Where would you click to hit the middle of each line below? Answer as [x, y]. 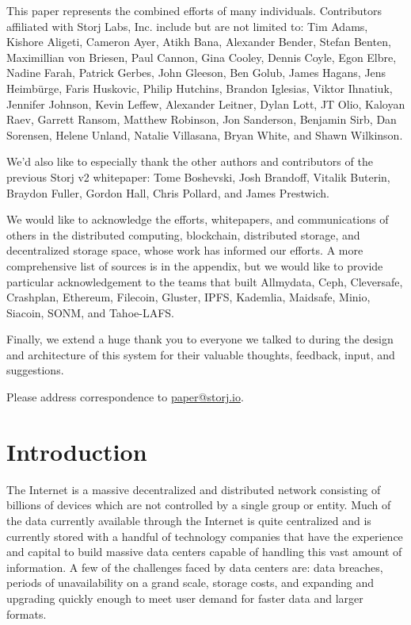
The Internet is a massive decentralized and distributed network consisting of [194, 489]
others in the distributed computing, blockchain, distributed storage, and [183, 234]
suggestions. [35, 370]
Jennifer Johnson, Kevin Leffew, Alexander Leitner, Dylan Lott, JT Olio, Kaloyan [206, 104]
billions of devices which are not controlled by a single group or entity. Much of [199, 505]
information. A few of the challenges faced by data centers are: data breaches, [195, 567]
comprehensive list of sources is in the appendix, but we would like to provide [195, 265]
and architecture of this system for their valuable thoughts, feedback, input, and [201, 354]
